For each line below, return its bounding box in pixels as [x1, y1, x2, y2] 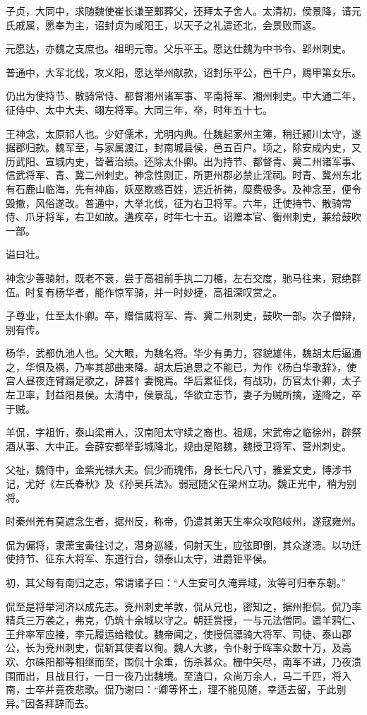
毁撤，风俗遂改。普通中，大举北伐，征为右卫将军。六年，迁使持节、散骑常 [6, 195, 351, 210]
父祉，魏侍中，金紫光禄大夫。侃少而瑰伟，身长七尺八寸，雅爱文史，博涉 [6, 462, 342, 477]
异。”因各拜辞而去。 [6, 695, 95, 710]
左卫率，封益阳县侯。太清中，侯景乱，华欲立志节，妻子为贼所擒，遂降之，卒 [6, 387, 361, 402]
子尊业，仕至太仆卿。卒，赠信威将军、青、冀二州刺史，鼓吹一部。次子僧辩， [6, 308, 361, 323]
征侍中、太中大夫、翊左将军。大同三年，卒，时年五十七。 [6, 102, 272, 117]
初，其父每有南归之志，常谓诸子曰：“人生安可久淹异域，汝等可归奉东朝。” [6, 575, 347, 589]
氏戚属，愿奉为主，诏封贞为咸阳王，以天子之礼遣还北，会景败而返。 [6, 17, 322, 32]
